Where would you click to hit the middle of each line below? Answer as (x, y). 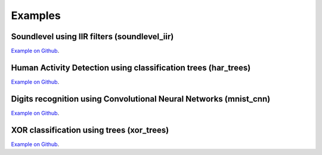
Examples (36, 15)
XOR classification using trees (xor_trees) (90, 130)
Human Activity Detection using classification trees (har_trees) (131, 67)
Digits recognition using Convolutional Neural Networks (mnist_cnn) (141, 99)
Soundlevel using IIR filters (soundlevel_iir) (92, 37)
